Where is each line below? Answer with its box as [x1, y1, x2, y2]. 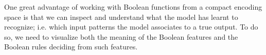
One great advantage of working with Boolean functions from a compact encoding [4, 2, 262, 12]
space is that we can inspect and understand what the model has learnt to [4, 11, 238, 22]
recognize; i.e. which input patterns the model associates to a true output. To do [4, 21, 258, 32]
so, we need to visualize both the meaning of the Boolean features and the [4, 31, 238, 42]
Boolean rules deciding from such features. [4, 41, 138, 52]
